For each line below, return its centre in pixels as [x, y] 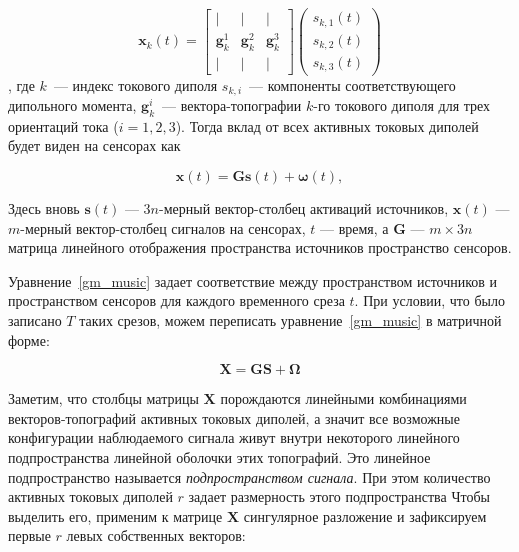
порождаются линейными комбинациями [343, 398]
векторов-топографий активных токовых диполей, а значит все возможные [234, 417]
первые [29, 535]
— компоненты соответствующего [352, 84]
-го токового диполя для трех [402, 104]
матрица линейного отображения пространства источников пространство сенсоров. [260, 247]
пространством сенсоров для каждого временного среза [176, 300]
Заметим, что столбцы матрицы [103, 398]
